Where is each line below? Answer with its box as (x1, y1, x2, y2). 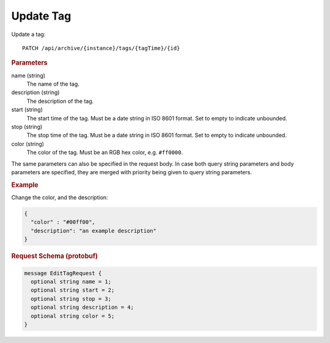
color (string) (11, 140, 45, 147)
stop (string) (11, 123, 43, 130)
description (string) (11, 89, 60, 96)
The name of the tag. (26, 80, 79, 87)
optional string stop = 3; (31, 295, 112, 302)
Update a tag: (11, 31, 46, 38)
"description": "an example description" (31, 227, 157, 234)
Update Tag (11, 9, 71, 23)
